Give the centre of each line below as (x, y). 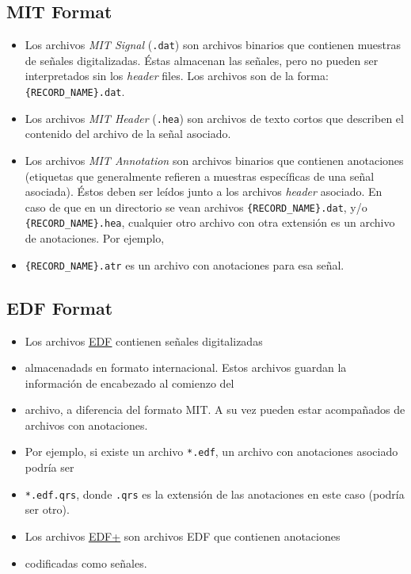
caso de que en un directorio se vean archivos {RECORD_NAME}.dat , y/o (196, 207)
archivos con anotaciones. (86, 425)
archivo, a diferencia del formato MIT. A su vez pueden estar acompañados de (215, 409)
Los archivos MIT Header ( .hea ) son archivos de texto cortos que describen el (214, 118)
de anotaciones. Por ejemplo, (95, 238)
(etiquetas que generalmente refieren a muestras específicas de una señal (200, 176)
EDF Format (60, 307)
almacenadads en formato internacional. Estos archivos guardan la (186, 367)
